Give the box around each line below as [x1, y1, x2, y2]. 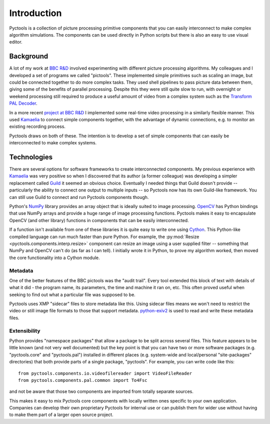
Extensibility [9, 327, 40, 334]
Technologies [9, 153, 53, 161]
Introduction [9, 8, 62, 19]
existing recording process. [9, 123, 66, 130]
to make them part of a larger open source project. [9, 411, 113, 418]
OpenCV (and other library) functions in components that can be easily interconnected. [9, 217, 189, 223]
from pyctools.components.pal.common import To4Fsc [18, 377, 147, 383]
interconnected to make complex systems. [9, 140, 97, 146]
